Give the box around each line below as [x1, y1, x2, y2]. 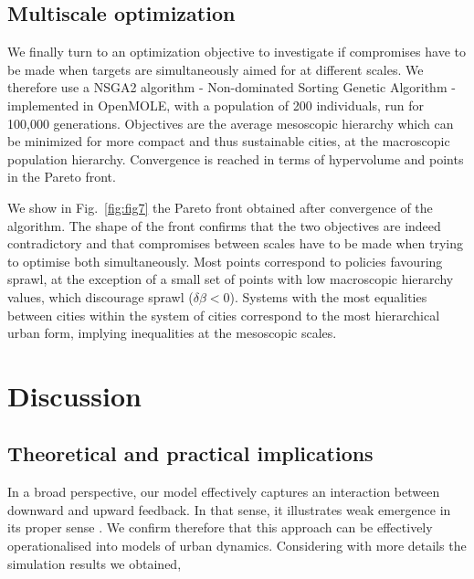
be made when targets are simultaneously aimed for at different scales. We [7, 59, 424, 79]
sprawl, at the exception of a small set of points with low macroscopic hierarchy [7, 269, 454, 289]
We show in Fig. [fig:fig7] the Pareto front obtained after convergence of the [7, 197, 433, 216]
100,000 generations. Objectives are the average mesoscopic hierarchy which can [7, 113, 454, 132]
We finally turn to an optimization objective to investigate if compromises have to [7, 42, 466, 61]
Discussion [7, 376, 142, 414]
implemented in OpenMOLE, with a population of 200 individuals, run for [7, 95, 425, 114]
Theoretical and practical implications [7, 439, 374, 468]
